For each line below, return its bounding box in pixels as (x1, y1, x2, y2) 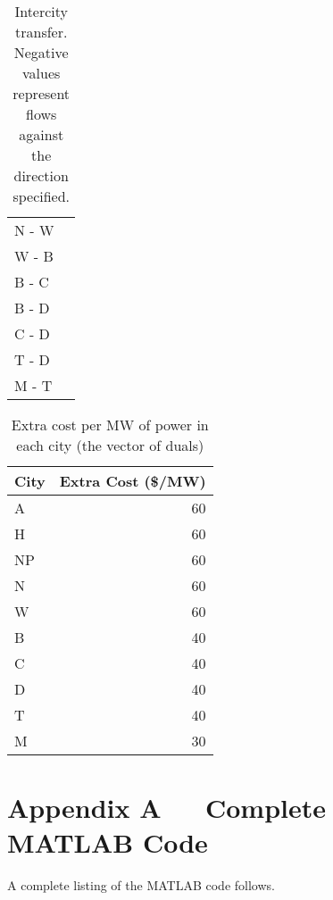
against (19, 124, 64, 145)
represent (12, 83, 71, 104)
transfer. (15, 21, 68, 42)
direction (13, 165, 69, 186)
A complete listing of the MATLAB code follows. (7, 876, 275, 895)
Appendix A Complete (7, 789, 327, 826)
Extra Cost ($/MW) (59, 471, 206, 491)
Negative (13, 42, 69, 62)
